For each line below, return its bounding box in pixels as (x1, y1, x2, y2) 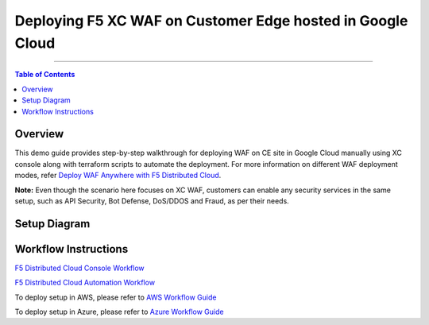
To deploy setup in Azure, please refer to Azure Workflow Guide (14, 307, 224, 317)
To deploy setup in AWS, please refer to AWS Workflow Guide (14, 292, 217, 302)
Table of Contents (14, 70, 75, 79)
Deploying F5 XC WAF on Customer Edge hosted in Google (14, 12, 408, 29)
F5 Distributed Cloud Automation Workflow (14, 278, 155, 288)
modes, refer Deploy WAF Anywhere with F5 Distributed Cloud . (14, 171, 222, 180)
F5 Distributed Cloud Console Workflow (14, 263, 145, 273)
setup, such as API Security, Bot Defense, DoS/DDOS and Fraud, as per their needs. (14, 195, 289, 206)
